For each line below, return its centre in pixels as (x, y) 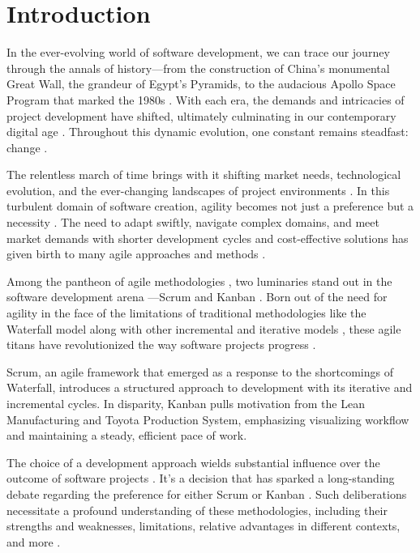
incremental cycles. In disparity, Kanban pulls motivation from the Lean (186, 403)
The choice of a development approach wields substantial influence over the (193, 462)
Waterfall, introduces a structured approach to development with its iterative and (210, 387)
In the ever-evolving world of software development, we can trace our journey (198, 52)
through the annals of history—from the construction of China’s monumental (198, 68)
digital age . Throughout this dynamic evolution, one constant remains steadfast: (208, 132)
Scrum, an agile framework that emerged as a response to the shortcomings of (200, 371)
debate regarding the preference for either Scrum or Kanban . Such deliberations (207, 493)
